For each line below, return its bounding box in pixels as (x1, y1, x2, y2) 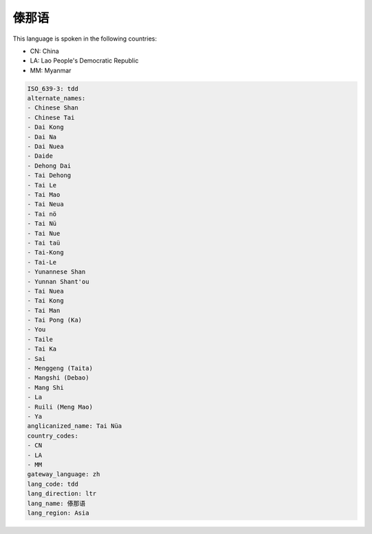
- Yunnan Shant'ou (27, 278, 90, 285)
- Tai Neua (27, 201, 64, 208)
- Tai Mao (27, 191, 61, 198)
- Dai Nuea (27, 143, 64, 151)
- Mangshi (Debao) (27, 374, 90, 382)
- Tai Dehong (27, 172, 72, 179)
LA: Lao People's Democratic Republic (30, 57, 139, 65)
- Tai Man (27, 307, 61, 314)
